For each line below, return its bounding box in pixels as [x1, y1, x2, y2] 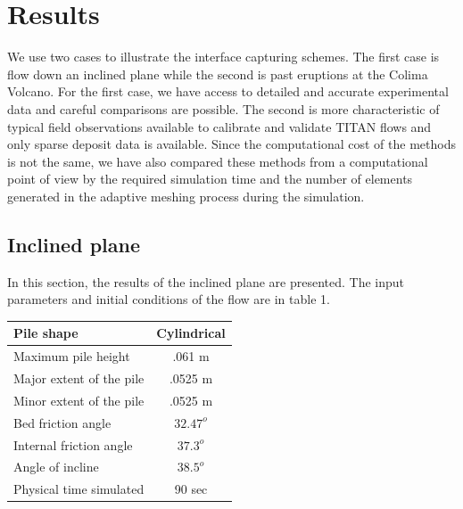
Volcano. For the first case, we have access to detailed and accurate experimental [7, 82, 449, 101]
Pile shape [13, 324, 79, 342]
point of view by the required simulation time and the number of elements [7, 169, 413, 188]
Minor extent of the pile [13, 390, 145, 409]
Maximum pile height [13, 347, 130, 365]
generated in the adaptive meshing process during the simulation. [7, 186, 365, 205]
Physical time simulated [13, 480, 145, 498]
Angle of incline [13, 457, 99, 476]
